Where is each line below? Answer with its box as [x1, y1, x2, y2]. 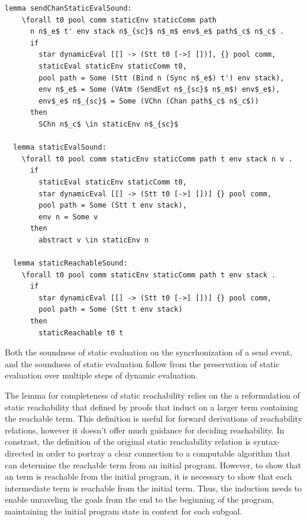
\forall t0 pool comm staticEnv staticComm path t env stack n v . [21, 154, 293, 163]
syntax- [253, 435, 280, 448]
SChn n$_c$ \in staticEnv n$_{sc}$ [38, 119, 179, 128]
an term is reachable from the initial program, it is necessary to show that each [5, 470, 292, 483]
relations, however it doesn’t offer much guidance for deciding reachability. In [5, 423, 285, 436]
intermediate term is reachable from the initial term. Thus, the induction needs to [5, 481, 302, 494]
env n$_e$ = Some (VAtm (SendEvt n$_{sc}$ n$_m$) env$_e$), [38, 85, 280, 94]
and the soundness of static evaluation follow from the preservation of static [5, 357, 280, 370]
